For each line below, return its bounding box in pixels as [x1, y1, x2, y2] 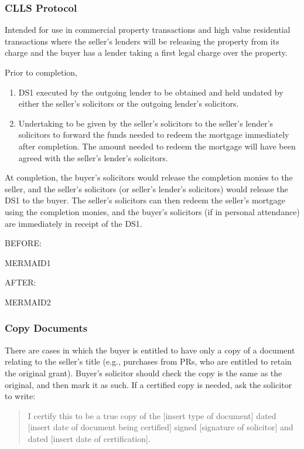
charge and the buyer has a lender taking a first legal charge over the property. [5, 46, 288, 59]
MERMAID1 [5, 256, 51, 268]
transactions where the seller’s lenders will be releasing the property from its [5, 35, 279, 47]
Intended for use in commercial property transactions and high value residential [5, 23, 291, 36]
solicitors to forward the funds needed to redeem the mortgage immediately [18, 128, 289, 141]
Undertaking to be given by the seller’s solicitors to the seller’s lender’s [18, 117, 274, 129]
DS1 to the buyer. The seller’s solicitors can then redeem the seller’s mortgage [5, 194, 285, 206]
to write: [5, 390, 36, 402]
